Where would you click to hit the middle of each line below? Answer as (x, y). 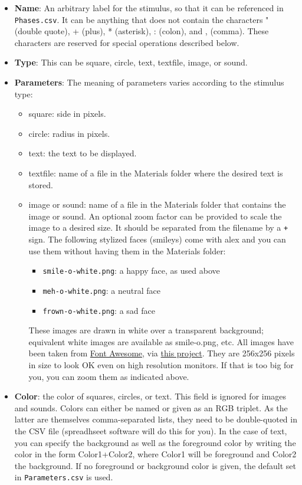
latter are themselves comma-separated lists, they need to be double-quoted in (156, 419)
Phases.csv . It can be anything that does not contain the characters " (142, 19)
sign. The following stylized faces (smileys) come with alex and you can (157, 239)
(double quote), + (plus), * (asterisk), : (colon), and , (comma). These (142, 31)
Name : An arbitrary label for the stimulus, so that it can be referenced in (149, 8)
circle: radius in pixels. (69, 133)
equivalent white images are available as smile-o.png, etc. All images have (161, 341)
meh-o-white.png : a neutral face (101, 290)
